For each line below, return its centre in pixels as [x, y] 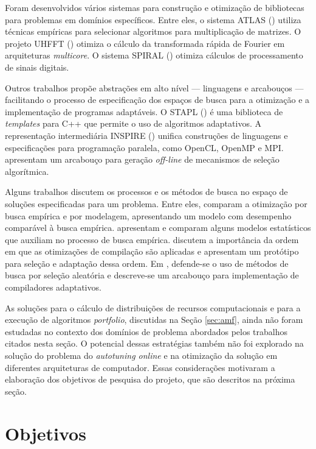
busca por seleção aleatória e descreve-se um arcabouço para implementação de [152, 275]
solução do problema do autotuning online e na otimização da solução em [141, 355]
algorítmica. [27, 171]
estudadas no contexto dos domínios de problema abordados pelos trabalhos [146, 331]
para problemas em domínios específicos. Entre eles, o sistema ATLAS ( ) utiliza [153, 19]
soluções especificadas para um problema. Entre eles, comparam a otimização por [156, 203]
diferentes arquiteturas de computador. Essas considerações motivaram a [140, 367]
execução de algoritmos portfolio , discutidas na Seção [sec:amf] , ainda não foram [154, 320]
